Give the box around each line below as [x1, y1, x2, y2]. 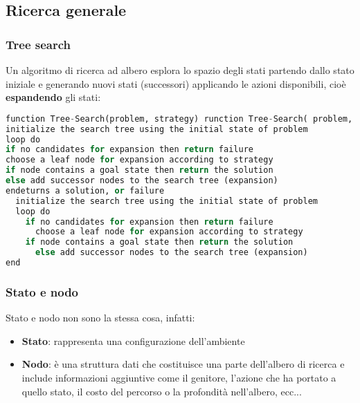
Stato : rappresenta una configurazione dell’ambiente [21, 333, 245, 348]
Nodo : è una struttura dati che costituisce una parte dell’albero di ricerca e [21, 357, 345, 371]
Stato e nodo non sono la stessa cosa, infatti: [6, 310, 195, 325]
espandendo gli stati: [6, 90, 101, 104]
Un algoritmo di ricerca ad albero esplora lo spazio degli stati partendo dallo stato [6, 63, 354, 77]
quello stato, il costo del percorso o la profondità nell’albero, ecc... [21, 384, 302, 398]
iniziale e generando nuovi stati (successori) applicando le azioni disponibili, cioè [6, 76, 346, 91]
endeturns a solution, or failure [6, 185, 165, 196]
